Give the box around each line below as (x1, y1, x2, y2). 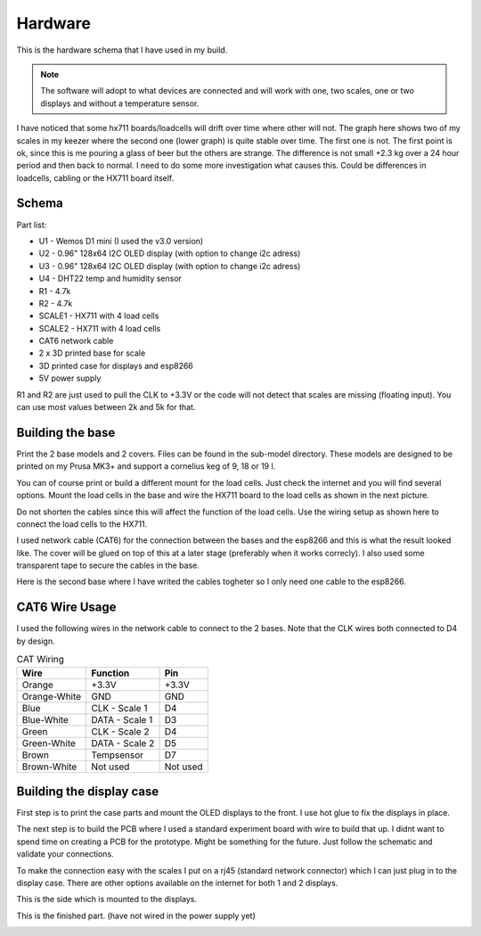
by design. (16, 636, 55, 646)
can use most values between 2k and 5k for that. (16, 402, 196, 413)
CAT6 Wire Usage (16, 600, 117, 615)
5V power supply (38, 373, 102, 383)
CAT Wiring (16, 653, 64, 666)
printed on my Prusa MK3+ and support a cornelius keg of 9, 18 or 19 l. (16, 461, 276, 472)
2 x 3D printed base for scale (38, 348, 146, 358)
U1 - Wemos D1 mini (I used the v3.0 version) (38, 235, 204, 246)
